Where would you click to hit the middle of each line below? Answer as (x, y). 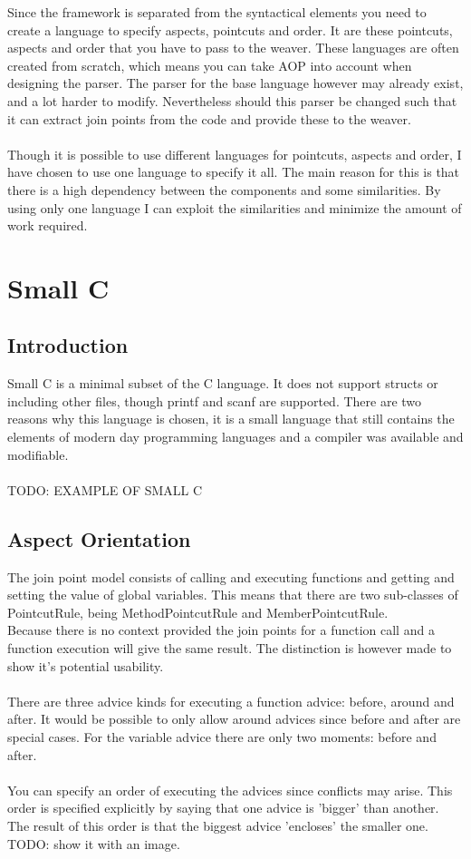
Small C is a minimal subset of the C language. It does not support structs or (223, 383)
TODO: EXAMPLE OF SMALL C (105, 489)
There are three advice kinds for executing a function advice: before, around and (231, 701)
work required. (48, 225)
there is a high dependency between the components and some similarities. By (224, 189)
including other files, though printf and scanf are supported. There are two (215, 400)
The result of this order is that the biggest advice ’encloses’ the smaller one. (218, 825)
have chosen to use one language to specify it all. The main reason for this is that (234, 172)
